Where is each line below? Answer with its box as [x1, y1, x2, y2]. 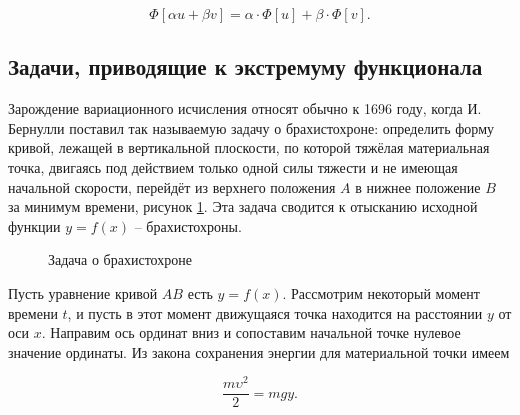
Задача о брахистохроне [48, 249, 192, 270]
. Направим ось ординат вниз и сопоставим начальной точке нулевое [41, 322, 461, 343]
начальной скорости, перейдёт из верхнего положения [8, 176, 336, 197]
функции [8, 215, 61, 236]
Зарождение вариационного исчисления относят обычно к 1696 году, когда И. [8, 98, 482, 119]
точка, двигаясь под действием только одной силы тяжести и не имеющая [8, 156, 458, 177]
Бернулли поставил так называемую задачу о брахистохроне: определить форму [8, 117, 495, 138]
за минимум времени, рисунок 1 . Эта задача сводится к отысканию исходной [8, 196, 478, 217]
